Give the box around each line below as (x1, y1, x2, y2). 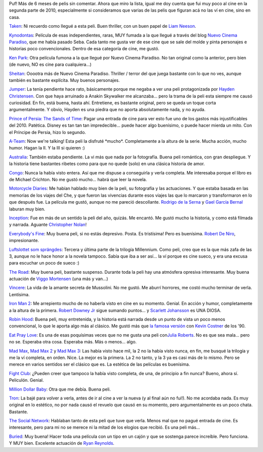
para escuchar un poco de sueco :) (9, 260, 80, 266)
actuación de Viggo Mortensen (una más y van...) (9, 276, 108, 282)
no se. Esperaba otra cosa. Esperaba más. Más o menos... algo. (9, 339, 137, 345)
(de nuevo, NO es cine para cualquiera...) (9, 61, 92, 68)
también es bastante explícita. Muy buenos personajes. (9, 77, 120, 83)
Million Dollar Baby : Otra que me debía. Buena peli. (9, 386, 111, 392)
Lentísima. (9, 291, 30, 297)
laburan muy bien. (9, 206, 46, 212)
